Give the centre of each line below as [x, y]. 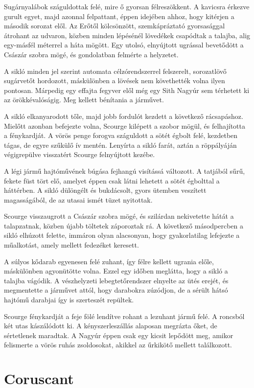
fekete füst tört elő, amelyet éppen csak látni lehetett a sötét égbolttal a [112, 180]
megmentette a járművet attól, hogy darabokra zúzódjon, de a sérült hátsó [116, 290]
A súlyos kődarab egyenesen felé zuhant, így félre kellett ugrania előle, [109, 261]
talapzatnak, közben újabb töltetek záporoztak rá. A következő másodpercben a [124, 225]
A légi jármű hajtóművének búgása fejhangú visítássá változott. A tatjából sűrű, [125, 171]
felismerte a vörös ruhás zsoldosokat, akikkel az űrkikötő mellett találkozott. [118, 345]
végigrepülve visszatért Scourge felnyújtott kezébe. [80, 154]
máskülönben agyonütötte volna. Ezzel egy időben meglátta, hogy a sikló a [116, 271]
